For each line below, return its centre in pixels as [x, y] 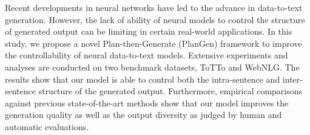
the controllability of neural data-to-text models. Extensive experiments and [147, 55]
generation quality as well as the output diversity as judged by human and [143, 115]
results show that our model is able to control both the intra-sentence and [143, 79]
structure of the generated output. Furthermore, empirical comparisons [170, 91]
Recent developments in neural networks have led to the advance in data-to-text [154, 7]
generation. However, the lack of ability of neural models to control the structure [155, 19]
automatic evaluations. [47, 126]
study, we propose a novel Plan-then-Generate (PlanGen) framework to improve [153, 43]
